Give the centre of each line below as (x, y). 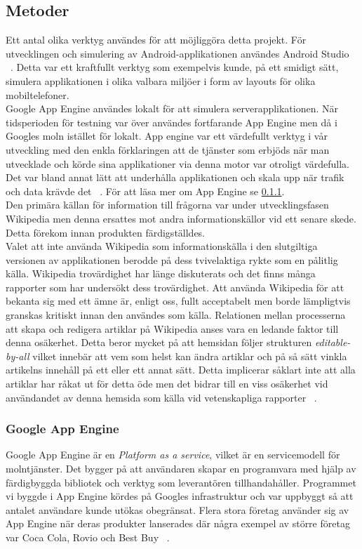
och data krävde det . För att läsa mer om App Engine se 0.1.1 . (145, 191)
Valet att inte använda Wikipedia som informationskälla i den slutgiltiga (162, 246)
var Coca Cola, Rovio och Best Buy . (88, 537)
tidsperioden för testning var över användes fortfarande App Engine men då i (172, 122)
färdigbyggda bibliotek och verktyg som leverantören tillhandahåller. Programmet (181, 482)
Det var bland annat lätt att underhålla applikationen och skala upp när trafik (175, 177)
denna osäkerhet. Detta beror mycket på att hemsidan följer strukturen (159, 342)
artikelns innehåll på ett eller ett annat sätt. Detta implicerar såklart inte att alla (181, 370)
